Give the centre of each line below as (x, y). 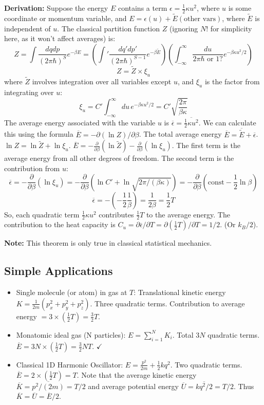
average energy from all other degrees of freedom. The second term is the (119, 158)
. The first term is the (206, 145)
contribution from (32, 168)
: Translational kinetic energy (180, 292)
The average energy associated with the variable (80, 122)
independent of (27, 28)
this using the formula (39, 134)
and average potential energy (133, 386)
